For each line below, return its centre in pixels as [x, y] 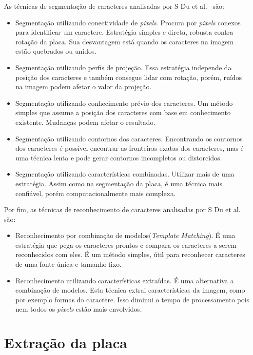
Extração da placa [66, 343]
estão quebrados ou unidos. [56, 51]
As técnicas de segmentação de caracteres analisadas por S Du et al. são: [114, 6]
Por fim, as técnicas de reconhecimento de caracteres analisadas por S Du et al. [122, 209]
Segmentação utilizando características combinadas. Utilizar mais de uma [125, 174]
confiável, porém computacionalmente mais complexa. [96, 193]
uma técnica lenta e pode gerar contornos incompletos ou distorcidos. [119, 157]
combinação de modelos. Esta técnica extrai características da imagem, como [130, 290]
